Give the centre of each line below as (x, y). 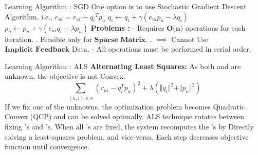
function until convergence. (47, 147)
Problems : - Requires (127, 27)
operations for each (215, 27)
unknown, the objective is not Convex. (65, 76)
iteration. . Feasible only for (48, 39)
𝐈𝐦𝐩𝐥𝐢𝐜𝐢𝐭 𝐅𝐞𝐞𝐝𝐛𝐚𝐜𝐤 (37, 50)
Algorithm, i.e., (29, 16)
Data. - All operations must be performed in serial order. (161, 49)
